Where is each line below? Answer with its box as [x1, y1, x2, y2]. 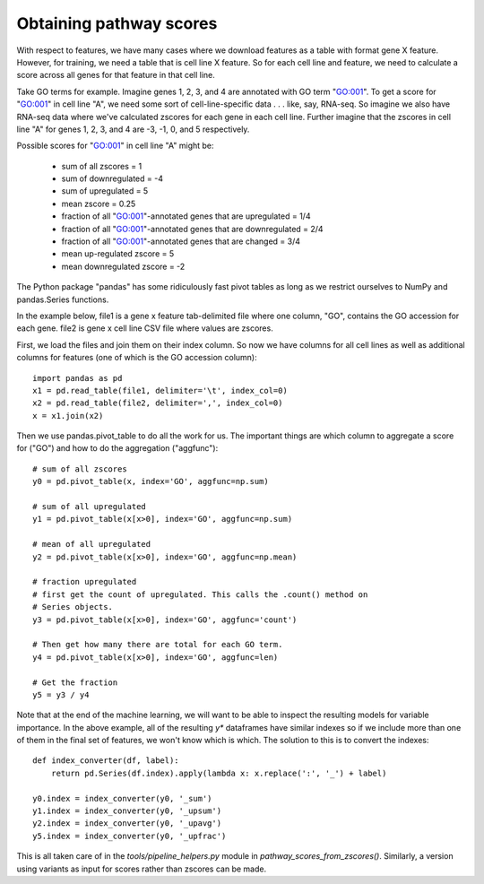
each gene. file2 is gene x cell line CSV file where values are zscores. [16, 323, 273, 334]
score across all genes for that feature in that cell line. [16, 70, 215, 81]
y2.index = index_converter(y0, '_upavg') [32, 819, 222, 828]
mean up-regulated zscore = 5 [61, 248, 175, 259]
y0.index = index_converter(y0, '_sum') [32, 793, 212, 803]
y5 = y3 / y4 [32, 689, 90, 699]
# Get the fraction [32, 677, 118, 688]
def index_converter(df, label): [32, 756, 179, 766]
